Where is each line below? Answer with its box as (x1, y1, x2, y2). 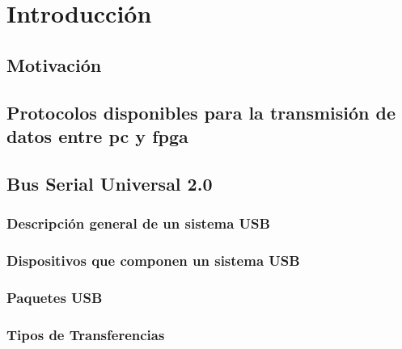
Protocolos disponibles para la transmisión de (6, 99, 396, 124)
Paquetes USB (6, 287, 103, 307)
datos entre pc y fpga (6, 123, 188, 148)
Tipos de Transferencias (6, 324, 165, 344)
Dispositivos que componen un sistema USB (6, 250, 300, 270)
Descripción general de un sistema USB (6, 213, 270, 233)
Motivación (6, 52, 102, 77)
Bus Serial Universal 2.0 (6, 170, 213, 196)
